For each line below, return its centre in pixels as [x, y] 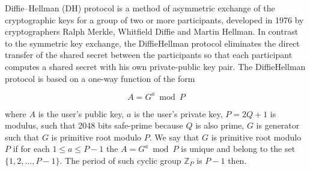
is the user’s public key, [81, 113]
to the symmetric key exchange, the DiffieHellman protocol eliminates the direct [152, 43]
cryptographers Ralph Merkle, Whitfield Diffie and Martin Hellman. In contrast [152, 31]
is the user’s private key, [178, 113]
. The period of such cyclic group [120, 161]
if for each [31, 149]
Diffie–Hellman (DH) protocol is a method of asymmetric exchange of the [140, 8]
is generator [278, 125]
